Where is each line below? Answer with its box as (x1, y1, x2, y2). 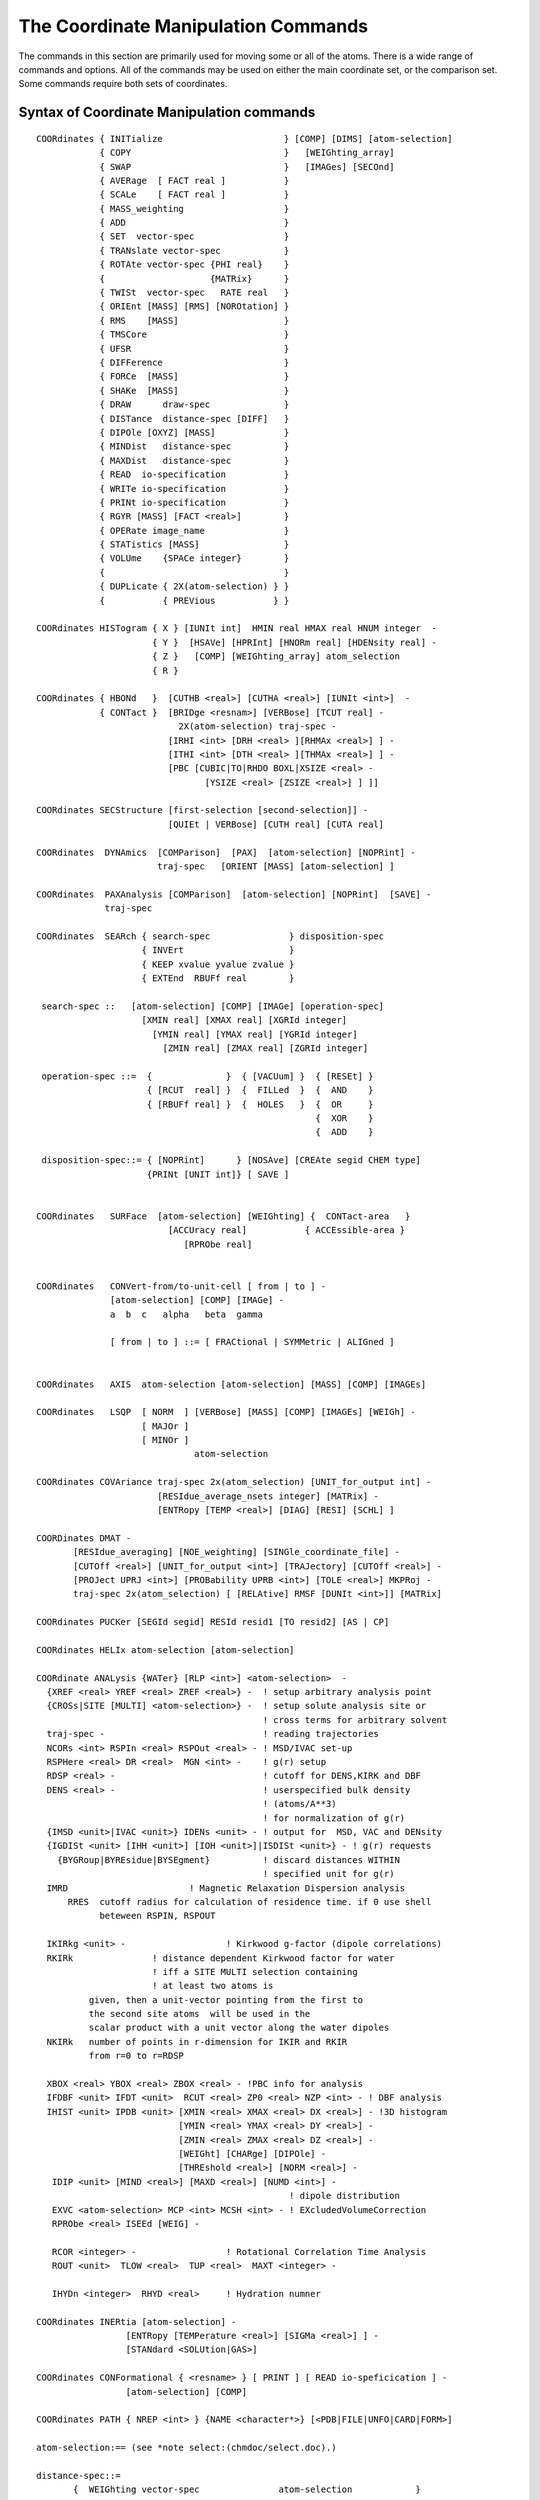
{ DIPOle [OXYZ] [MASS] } (99, 426, 290, 438)
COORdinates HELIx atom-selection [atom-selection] (36, 1644, 295, 1655)
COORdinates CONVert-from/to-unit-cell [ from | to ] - (36, 1280, 327, 1292)
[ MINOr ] (141, 1435, 190, 1446)
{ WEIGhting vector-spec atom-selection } (73, 2484, 422, 2495)
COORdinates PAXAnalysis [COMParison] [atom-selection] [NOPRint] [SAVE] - (36, 888, 432, 900)
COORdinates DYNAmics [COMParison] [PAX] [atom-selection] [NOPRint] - (36, 846, 416, 858)
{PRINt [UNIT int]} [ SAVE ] (146, 1168, 290, 1180)
